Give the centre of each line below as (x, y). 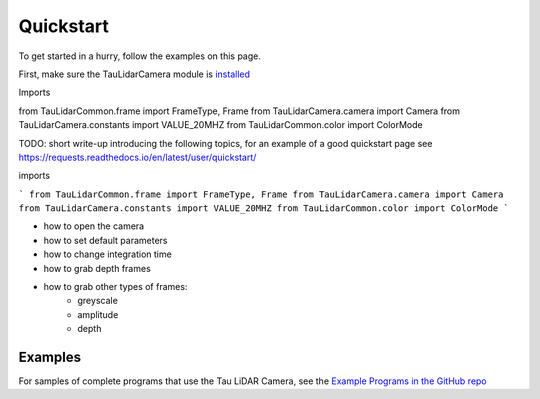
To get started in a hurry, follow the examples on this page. (140, 56)
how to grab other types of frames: (115, 287)
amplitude (98, 314)
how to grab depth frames (97, 268)
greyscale (98, 301)
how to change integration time (107, 254)
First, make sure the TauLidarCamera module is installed (134, 74)
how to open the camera (94, 226)
